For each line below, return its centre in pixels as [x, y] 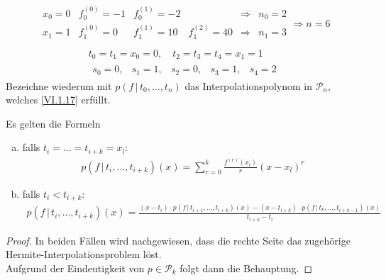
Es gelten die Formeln [53, 123]
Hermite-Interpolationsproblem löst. [84, 254]
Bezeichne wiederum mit [59, 85]
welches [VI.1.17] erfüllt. [58, 100]
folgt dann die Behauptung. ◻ [246, 268]
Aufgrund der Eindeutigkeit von [75, 268]
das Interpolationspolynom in [248, 85]
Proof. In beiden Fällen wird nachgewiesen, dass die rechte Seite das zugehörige [178, 240]
